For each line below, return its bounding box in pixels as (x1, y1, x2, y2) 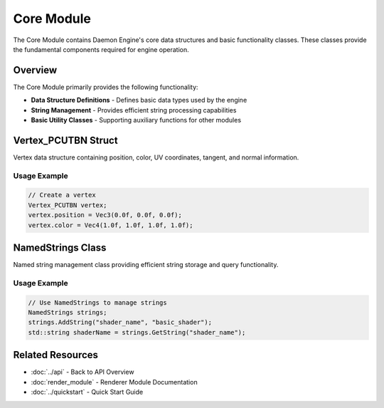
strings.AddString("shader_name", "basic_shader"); (28, 318, 213, 327)
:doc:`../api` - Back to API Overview (31, 367, 134, 377)
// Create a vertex (28, 191, 96, 199)
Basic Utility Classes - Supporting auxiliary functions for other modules (31, 116, 242, 125)
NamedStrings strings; (28, 308, 107, 317)
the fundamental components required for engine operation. (13, 45, 189, 53)
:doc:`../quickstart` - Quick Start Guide (31, 388, 144, 397)
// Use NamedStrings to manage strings (28, 298, 167, 306)
